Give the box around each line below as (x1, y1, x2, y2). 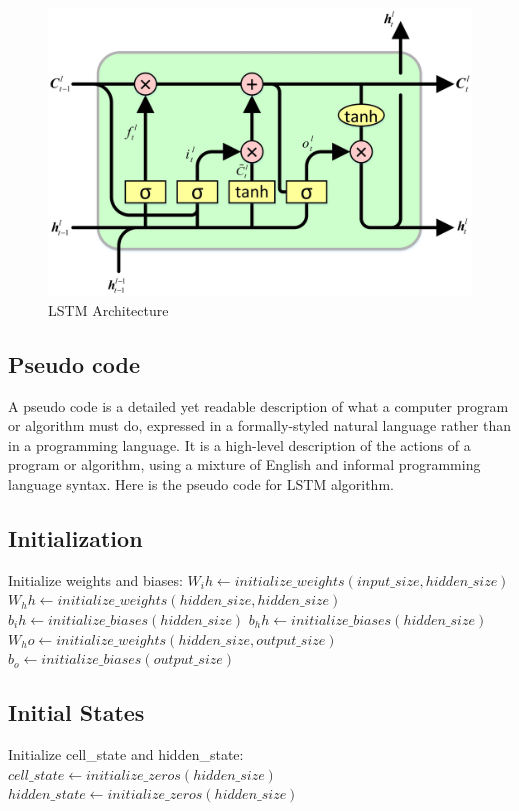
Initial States (8, 697, 145, 728)
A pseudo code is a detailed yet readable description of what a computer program (8, 395, 509, 416)
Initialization (8, 522, 143, 553)
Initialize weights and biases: (8, 569, 183, 590)
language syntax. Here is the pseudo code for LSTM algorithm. (8, 473, 394, 494)
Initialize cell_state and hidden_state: (8, 743, 244, 764)
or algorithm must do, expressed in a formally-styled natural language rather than (8, 415, 512, 436)
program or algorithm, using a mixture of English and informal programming (8, 454, 481, 475)
